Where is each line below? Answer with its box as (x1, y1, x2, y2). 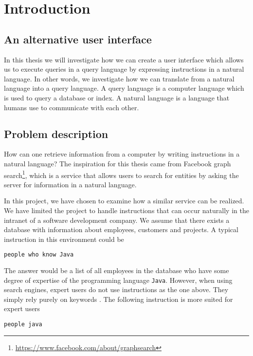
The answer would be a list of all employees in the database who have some (4, 265, 229, 275)
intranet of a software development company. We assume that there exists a (4, 215, 230, 225)
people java (4, 321, 42, 328)
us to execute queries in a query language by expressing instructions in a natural (4, 64, 244, 74)
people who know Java (4, 251, 74, 258)
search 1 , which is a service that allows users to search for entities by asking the (4, 168, 239, 180)
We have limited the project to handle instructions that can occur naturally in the (4, 205, 249, 215)
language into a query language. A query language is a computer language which (4, 83, 244, 93)
